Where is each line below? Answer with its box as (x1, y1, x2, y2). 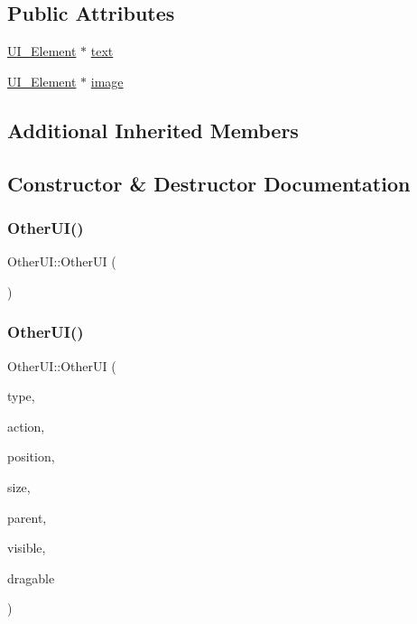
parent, (7, 508, 47, 526)
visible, (7, 538, 46, 557)
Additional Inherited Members (7, 116, 299, 144)
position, (7, 447, 55, 466)
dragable (7, 568, 55, 587)
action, (7, 416, 45, 435)
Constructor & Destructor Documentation (7, 169, 411, 197)
